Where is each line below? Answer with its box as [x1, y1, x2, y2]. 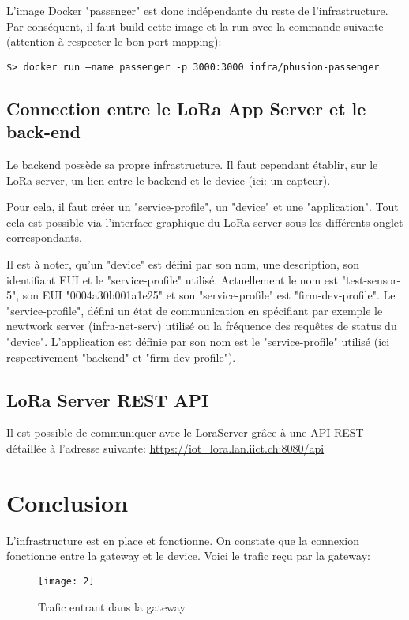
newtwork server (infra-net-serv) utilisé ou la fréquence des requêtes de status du [6, 318, 397, 334]
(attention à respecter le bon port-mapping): [6, 33, 222, 50]
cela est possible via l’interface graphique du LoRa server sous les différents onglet [6, 213, 403, 230]
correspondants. [6, 229, 82, 246]
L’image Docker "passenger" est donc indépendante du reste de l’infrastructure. [6, 2, 388, 18]
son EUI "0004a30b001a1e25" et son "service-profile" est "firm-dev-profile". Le [22, 287, 396, 303]
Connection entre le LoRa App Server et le [6, 96, 366, 120]
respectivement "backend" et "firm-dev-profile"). [6, 348, 236, 365]
